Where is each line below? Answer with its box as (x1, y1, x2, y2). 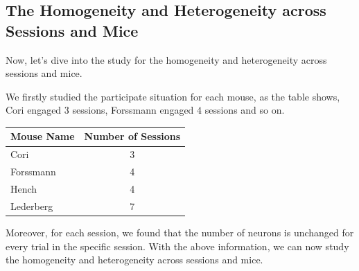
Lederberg (10, 198, 53, 213)
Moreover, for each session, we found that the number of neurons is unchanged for (6, 225, 354, 239)
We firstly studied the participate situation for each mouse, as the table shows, (6, 89, 340, 103)
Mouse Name (10, 129, 75, 143)
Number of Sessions (84, 129, 181, 143)
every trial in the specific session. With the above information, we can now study (6, 238, 349, 253)
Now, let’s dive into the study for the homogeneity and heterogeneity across (6, 52, 327, 67)
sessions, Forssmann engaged (72, 103, 194, 117)
